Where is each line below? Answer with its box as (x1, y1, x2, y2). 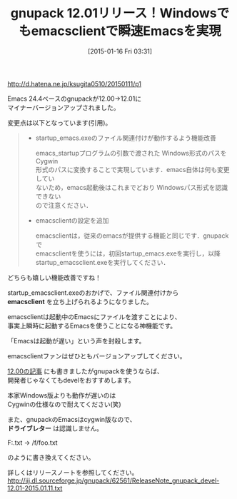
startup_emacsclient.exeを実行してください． (35, 258, 170, 266)
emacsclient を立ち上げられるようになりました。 (7, 297, 153, 306)
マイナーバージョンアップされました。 (7, 103, 120, 111)
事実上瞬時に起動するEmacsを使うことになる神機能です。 (7, 321, 177, 330)
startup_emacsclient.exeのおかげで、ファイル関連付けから (7, 288, 179, 297)
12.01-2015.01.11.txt (7, 483, 63, 492)
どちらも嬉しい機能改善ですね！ (7, 273, 101, 281)
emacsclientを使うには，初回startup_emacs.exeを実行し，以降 (35, 249, 221, 258)
